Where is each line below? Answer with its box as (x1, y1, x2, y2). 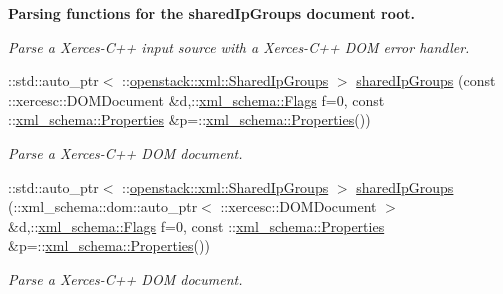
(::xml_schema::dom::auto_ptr (8, 196, 198, 217)
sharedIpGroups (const (356, 70, 496, 91)
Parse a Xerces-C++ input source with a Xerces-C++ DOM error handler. (8, 36, 470, 57)
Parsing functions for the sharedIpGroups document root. (8, 3, 415, 23)
